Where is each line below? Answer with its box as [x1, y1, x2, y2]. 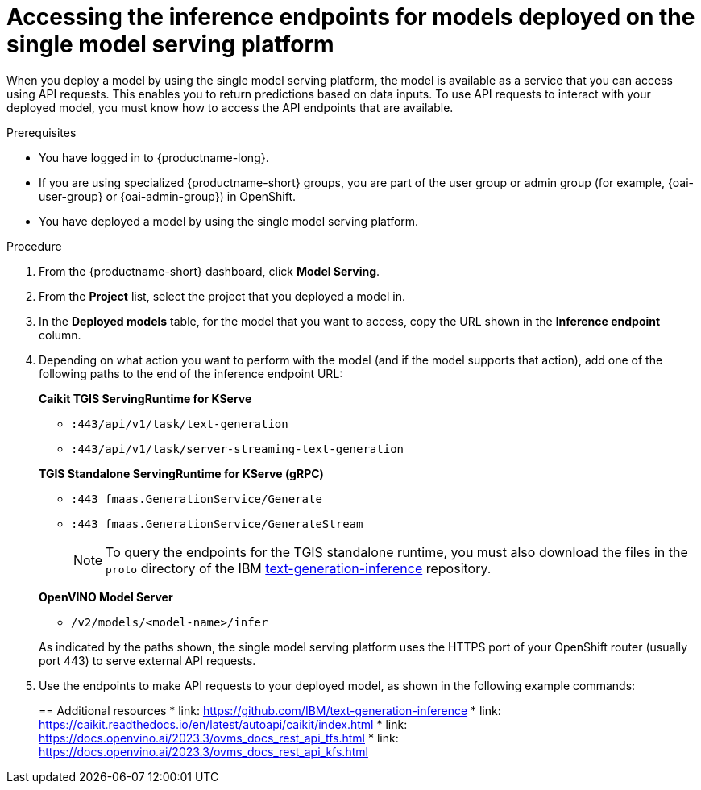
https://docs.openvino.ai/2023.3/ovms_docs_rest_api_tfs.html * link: [39, 730, 399, 745]
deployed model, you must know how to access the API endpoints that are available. [6, 100, 454, 114]
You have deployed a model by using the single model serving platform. [39, 214, 419, 228]
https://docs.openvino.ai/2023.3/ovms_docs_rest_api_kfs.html [39, 744, 368, 759]
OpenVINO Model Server [39, 589, 173, 604]
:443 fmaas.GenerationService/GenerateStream [71, 517, 363, 530]
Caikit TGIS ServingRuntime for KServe [39, 391, 252, 405]
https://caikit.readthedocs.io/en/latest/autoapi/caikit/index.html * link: [39, 717, 408, 731]
